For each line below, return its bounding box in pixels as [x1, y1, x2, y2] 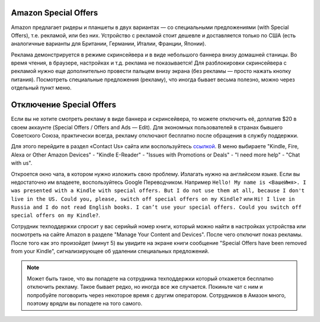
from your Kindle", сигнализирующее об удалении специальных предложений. [11, 248, 210, 255]
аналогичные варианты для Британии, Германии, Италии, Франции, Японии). [11, 40, 207, 47]
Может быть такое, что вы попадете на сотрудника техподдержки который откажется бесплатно [27, 275, 274, 282]
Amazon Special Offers [11, 8, 98, 18]
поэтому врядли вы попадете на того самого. [27, 299, 142, 307]
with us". [11, 160, 33, 167]
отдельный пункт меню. [11, 84, 72, 91]
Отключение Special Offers [11, 100, 117, 110]
